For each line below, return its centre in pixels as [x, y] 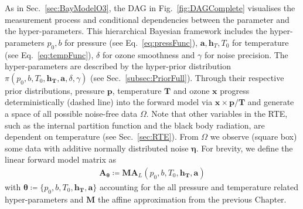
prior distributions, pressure [55, 90]
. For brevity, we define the [244, 148]
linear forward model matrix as [61, 159]
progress [235, 90]
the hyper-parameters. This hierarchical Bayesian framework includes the [136, 31]
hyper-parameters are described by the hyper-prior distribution [118, 66]
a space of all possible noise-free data [71, 113]
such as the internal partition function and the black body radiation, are [135, 125]
